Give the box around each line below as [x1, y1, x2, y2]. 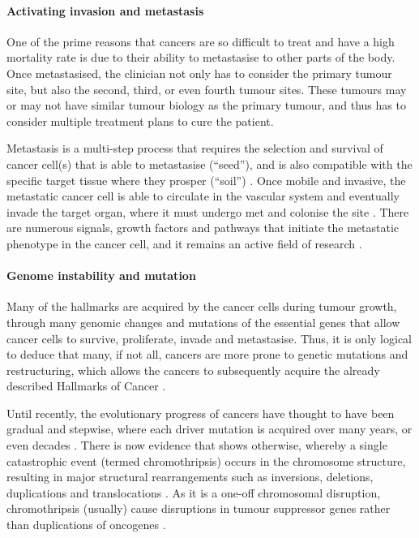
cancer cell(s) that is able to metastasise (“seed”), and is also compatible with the [6, 155, 413, 172]
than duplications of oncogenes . [6, 516, 166, 533]
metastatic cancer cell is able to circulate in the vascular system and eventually [6, 187, 400, 204]
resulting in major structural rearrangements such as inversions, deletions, [6, 468, 374, 485]
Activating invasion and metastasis [6, 2, 204, 19]
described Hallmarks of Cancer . [6, 377, 166, 394]
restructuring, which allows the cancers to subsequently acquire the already [6, 361, 380, 378]
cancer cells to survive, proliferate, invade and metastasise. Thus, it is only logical [6, 329, 412, 346]
